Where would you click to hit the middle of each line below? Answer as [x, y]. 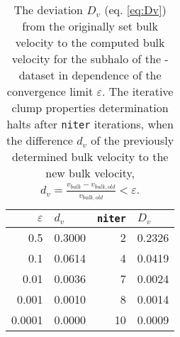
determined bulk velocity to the [90, 156]
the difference [40, 140]
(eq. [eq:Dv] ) [135, 10]
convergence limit [50, 91]
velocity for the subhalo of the [86, 59]
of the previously [133, 140]
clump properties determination [90, 107]
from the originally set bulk [90, 26]
